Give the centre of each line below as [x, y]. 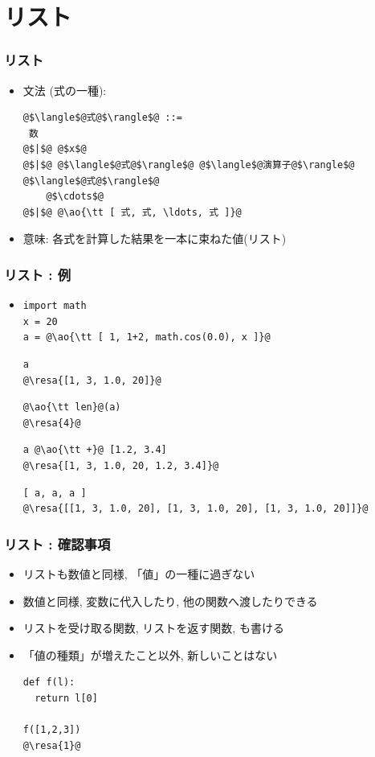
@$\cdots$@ [75, 197]
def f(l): [49, 683]
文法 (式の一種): [65, 90]
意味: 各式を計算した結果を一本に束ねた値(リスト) [155, 239]
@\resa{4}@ [52, 423]
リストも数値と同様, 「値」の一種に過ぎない [139, 573]
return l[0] [66, 698]
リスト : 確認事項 [57, 543]
